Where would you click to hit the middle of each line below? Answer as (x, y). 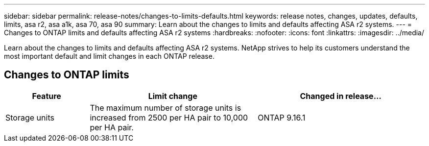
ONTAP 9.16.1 (282, 117)
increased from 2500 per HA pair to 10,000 (169, 117)
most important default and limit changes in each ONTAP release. (109, 56)
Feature (47, 96)
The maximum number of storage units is (166, 108)
